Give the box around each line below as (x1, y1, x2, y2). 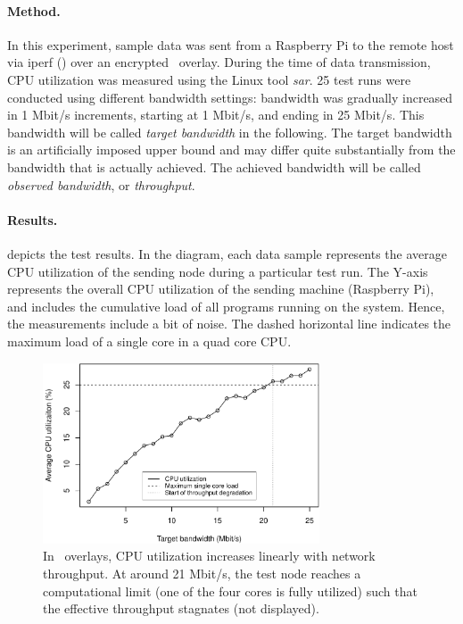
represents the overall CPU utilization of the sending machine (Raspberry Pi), (7, 279, 434, 298)
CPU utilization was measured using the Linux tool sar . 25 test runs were (7, 70, 411, 88)
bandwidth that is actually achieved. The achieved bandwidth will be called (7, 157, 421, 176)
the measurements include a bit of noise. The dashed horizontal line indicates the (7, 314, 451, 333)
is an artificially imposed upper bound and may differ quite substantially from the (7, 140, 456, 159)
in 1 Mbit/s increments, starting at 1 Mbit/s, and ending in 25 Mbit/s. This (7, 105, 425, 124)
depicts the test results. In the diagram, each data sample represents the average (7, 244, 447, 262)
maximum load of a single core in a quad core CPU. (7, 331, 292, 350)
